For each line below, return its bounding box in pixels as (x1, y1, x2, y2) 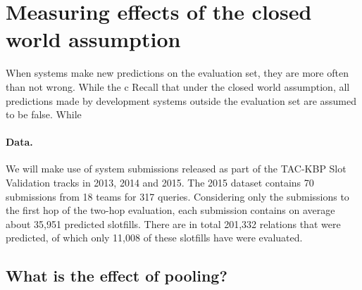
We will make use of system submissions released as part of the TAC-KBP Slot (6, 161, 347, 176)
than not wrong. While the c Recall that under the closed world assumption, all (6, 79, 350, 94)
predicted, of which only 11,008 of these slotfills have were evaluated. (6, 230, 303, 245)
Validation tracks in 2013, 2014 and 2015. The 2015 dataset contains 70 (6, 175, 314, 190)
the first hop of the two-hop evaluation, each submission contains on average (6, 203, 335, 217)
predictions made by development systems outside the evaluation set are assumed (6, 93, 357, 108)
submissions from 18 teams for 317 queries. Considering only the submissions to (6, 189, 349, 203)
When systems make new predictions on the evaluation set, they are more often (6, 65, 349, 80)
